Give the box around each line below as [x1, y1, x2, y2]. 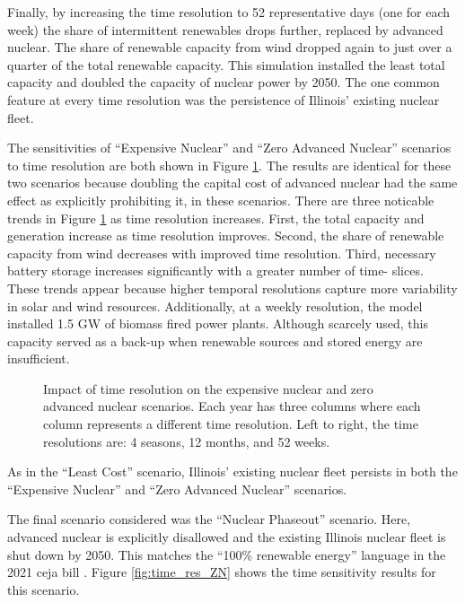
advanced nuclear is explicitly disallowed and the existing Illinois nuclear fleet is [7, 528, 446, 546]
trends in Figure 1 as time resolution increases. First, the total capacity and [7, 208, 425, 227]
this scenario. [7, 580, 80, 598]
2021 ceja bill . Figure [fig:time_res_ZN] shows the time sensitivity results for [7, 563, 436, 581]
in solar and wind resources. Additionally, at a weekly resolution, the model [7, 296, 423, 315]
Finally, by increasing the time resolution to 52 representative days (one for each [7, 3, 451, 21]
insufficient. [7, 349, 70, 368]
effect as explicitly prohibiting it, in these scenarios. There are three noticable [7, 190, 434, 209]
